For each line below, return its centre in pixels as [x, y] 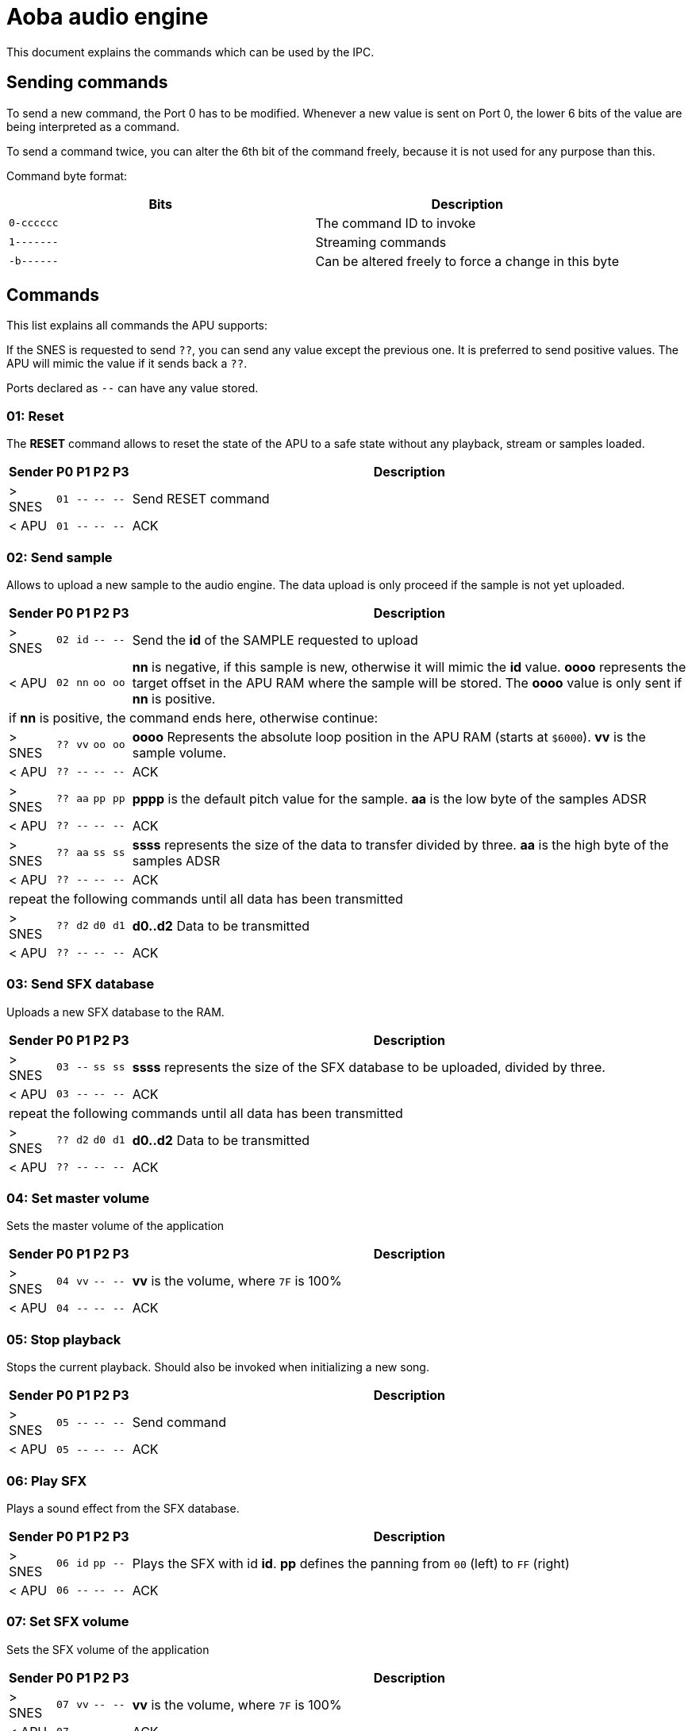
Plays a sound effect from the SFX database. [123, 1508]
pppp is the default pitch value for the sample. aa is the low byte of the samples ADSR [389, 798]
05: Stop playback [64, 1339]
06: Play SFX [47, 1480]
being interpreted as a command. [93, 126]
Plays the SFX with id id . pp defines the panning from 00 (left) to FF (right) [351, 1563]
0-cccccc [34, 223]
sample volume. [179, 752]
